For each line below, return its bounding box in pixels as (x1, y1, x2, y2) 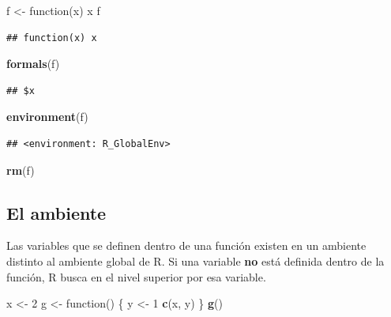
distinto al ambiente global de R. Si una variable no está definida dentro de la (6, 252, 385, 269)
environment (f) (6, 108, 88, 125)
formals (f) (6, 55, 60, 72)
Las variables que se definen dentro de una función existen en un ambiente (6, 237, 367, 254)
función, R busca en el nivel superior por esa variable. (6, 268, 266, 285)
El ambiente (6, 200, 107, 225)
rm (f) (6, 161, 35, 178)
